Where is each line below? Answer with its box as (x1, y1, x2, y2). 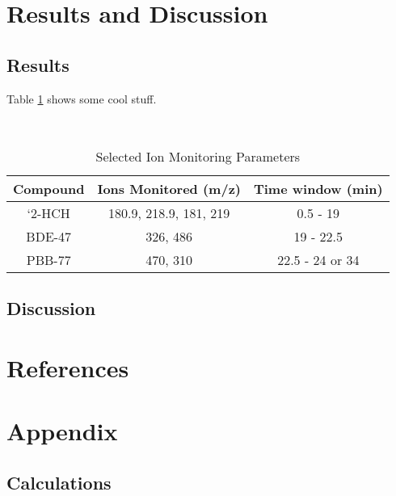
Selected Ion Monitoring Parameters (95, 146, 301, 166)
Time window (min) (253, 179, 383, 198)
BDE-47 (26, 226, 72, 246)
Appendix (6, 414, 118, 448)
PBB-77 (26, 250, 71, 269)
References (6, 351, 129, 384)
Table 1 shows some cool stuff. (6, 90, 157, 107)
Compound (13, 179, 85, 198)
